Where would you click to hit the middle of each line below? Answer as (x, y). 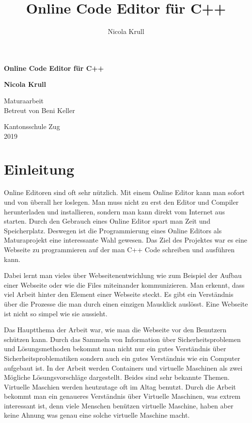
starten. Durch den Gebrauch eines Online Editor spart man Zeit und (107, 221)
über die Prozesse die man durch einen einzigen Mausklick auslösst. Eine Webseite (126, 303)
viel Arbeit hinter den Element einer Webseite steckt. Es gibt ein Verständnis (119, 294)
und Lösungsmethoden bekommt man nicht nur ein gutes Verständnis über (115, 349)
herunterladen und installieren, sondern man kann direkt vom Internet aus (114, 211)
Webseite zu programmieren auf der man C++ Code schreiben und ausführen (119, 249)
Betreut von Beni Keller (39, 110)
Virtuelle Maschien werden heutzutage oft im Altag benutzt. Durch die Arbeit (120, 386)
